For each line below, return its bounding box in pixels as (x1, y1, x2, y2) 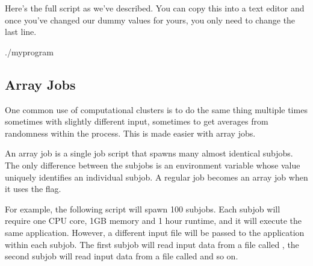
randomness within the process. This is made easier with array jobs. (5, 126, 256, 139)
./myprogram (5, 45, 54, 58)
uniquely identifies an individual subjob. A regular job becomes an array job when (5, 170, 308, 183)
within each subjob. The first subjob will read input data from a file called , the (5, 238, 299, 250)
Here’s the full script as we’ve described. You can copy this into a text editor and (5, 2, 305, 14)
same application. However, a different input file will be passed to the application (5, 226, 305, 238)
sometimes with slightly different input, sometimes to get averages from (5, 115, 268, 128)
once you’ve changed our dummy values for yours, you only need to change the (5, 13, 296, 26)
